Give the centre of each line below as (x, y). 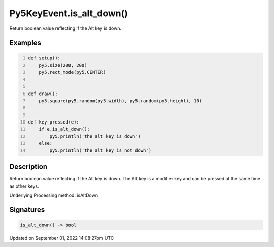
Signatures (27, 210)
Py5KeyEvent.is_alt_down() (68, 13)
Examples (25, 43)
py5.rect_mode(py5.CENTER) (72, 72)
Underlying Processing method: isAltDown (54, 195)
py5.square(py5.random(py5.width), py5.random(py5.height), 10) (121, 101)
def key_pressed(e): (54, 122)
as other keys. (24, 186)
